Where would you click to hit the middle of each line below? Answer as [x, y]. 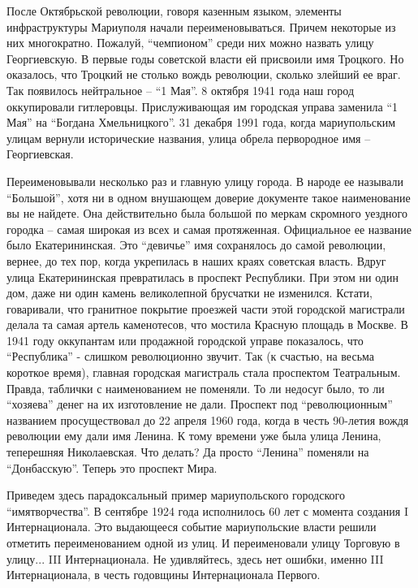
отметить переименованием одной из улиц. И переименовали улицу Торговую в [203, 543]
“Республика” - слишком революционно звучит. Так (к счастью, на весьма [190, 356]
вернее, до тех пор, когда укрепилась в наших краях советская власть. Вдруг [196, 260]
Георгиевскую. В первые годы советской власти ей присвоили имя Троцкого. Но [205, 58]
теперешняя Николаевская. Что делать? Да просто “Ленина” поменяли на [188, 452]
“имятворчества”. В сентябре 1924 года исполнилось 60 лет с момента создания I [207, 510]
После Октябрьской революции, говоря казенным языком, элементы [174, 11]
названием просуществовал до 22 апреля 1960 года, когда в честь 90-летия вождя [208, 419]
